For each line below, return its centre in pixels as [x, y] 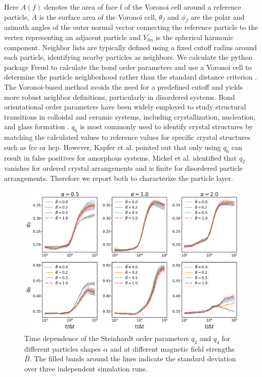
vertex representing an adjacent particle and [73, 37]
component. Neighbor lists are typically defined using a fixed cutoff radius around [130, 47]
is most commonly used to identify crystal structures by [166, 126]
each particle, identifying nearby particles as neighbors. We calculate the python [128, 57]
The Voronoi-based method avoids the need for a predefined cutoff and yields [124, 86]
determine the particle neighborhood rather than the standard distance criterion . [130, 77]
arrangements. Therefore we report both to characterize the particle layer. [119, 178]
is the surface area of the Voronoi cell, [98, 16]
